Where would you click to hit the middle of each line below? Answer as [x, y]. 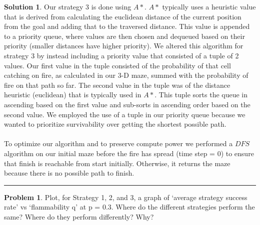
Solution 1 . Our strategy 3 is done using [68, 6]
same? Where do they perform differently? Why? [79, 216]
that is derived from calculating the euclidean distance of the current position [123, 16]
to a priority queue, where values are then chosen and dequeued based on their [124, 36]
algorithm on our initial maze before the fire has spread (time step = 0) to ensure [129, 153]
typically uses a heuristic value [209, 6]
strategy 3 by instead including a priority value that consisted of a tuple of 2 [121, 55]
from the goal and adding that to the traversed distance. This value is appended [127, 26]
